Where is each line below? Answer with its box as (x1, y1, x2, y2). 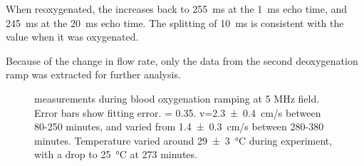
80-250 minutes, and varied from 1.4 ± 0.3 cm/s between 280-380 (34, 119, 324, 134)
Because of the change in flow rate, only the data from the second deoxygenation (6, 53, 358, 68)
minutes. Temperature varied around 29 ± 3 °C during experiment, (34, 133, 333, 147)
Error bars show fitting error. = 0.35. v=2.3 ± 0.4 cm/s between (34, 105, 321, 120)
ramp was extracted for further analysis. (6, 67, 181, 82)
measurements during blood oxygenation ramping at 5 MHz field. (34, 90, 320, 105)
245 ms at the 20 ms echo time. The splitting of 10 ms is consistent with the (6, 15, 344, 30)
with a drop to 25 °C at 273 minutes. (34, 147, 197, 162)
